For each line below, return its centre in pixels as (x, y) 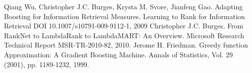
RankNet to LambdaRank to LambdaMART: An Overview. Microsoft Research (124, 35)
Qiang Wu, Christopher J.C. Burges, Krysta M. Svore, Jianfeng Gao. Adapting (124, 6)
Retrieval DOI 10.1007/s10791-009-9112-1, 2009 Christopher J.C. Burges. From (124, 26)
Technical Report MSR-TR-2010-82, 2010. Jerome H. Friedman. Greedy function (126, 45)
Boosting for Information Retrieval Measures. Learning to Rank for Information (125, 16)
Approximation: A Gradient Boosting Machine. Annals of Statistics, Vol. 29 (118, 54)
